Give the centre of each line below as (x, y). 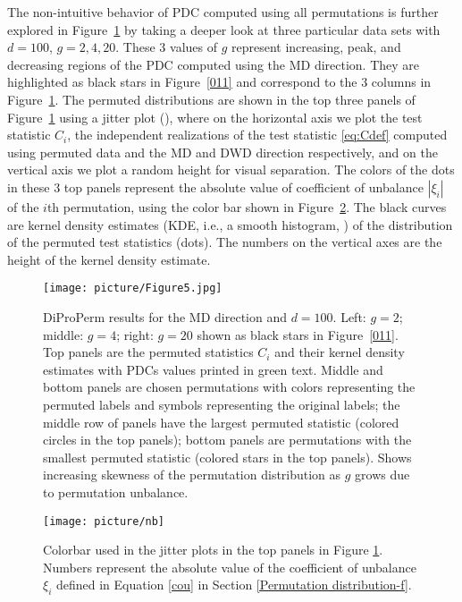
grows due (382, 475)
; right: (135, 334)
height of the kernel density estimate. (109, 259)
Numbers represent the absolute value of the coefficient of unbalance (230, 567)
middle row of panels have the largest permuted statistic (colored (221, 422)
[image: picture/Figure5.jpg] (133, 288)
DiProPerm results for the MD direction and (165, 316)
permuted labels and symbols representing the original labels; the (222, 404)
